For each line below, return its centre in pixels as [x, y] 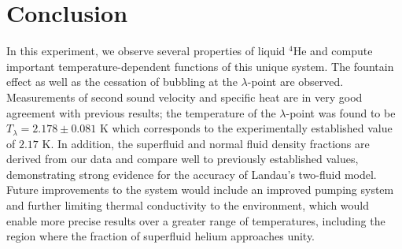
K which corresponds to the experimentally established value [246, 128]
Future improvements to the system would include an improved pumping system [200, 190]
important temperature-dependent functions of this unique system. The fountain [200, 66]
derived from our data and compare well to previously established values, [183, 159]
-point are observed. [295, 82]
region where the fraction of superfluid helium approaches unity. [161, 236]
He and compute [333, 51]
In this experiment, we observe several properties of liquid [146, 51]
